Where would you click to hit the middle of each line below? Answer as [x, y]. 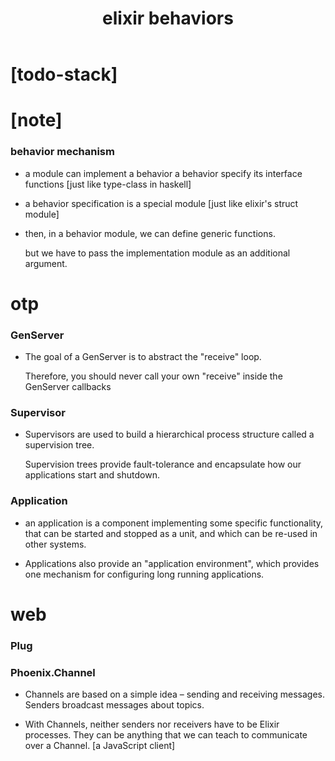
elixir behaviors [168, 18]
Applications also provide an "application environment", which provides [172, 563]
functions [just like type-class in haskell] [108, 184]
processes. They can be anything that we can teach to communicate [166, 735]
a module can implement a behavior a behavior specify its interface [163, 173]
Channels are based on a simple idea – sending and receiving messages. [174, 694]
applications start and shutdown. [92, 475]
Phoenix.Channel [53, 672]
